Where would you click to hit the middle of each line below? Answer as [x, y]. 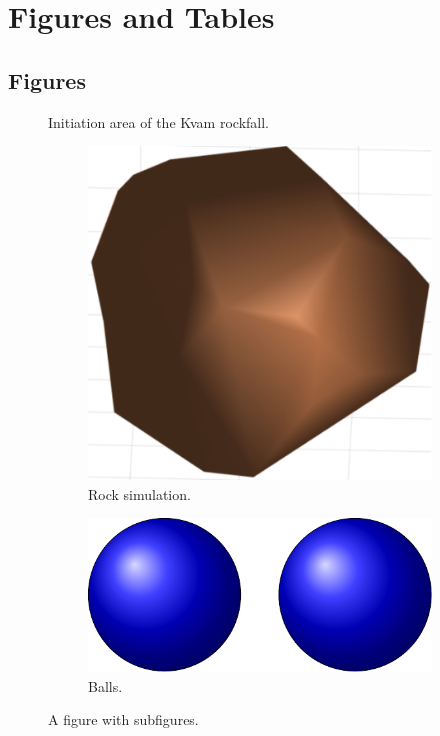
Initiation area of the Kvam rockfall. [158, 121]
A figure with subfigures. [123, 719]
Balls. [105, 685]
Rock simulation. [139, 493]
